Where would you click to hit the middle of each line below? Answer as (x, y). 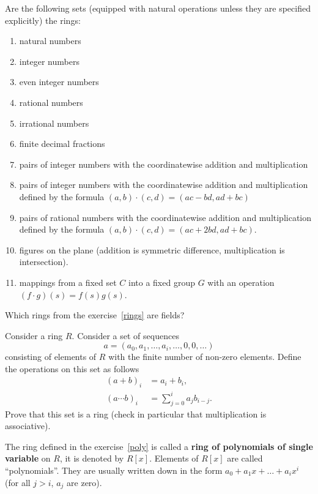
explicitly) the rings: (43, 20)
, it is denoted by (92, 458)
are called (245, 458)
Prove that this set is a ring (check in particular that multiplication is (136, 414)
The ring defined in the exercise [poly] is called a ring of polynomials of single (159, 446)
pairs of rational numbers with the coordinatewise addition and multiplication (165, 217)
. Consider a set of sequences (125, 335)
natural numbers (50, 41)
